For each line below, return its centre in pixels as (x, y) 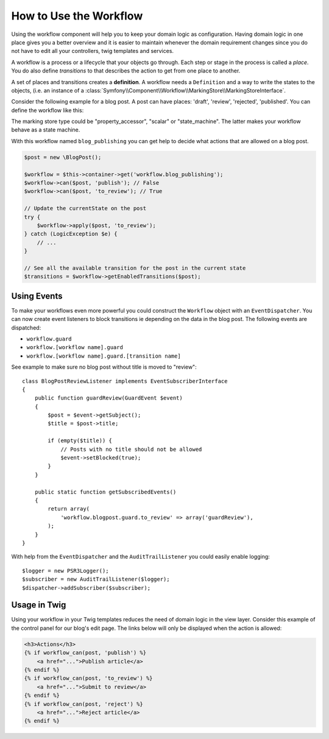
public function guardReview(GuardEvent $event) (108, 398)
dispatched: (26, 327)
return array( (69, 509)
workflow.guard (49, 339)
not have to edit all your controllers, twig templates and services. (92, 51)
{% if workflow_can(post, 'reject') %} (83, 704)
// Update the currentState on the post (85, 208)
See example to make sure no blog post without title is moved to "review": (104, 367)
